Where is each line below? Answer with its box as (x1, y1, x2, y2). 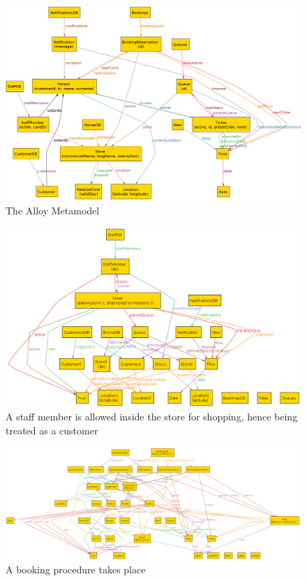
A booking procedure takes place (6, 561, 146, 576)
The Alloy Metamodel (6, 203, 100, 218)
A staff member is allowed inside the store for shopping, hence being (6, 409, 298, 424)
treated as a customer (6, 422, 98, 437)
